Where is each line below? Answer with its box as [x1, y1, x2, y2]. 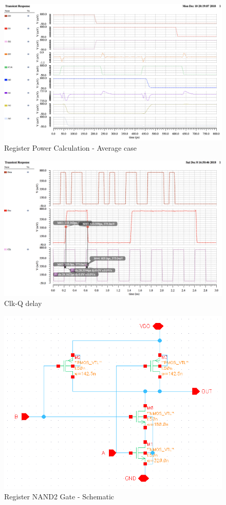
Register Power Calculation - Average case [4, 142, 137, 153]
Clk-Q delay [4, 298, 42, 309]
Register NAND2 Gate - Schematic [4, 491, 115, 502]
